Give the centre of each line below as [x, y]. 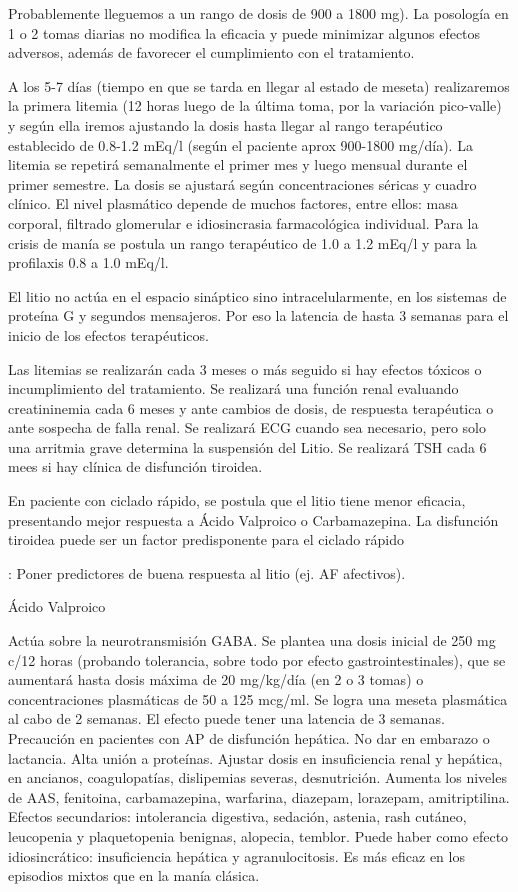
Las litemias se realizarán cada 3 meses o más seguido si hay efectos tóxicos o [245, 368]
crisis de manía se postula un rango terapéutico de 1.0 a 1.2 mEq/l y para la [242, 242]
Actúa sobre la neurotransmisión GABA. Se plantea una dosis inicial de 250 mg [252, 640]
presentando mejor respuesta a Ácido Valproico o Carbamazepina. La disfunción [253, 519]
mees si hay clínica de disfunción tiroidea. [135, 466]
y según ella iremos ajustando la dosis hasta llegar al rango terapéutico [225, 124]
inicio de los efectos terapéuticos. [108, 334]
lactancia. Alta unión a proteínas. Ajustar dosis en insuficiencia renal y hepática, [255, 757]
